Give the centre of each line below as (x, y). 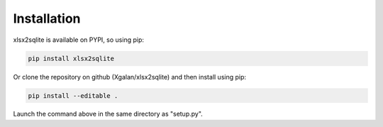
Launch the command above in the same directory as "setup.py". (108, 114)
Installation (47, 18)
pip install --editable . (73, 95)
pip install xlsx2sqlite (71, 58)
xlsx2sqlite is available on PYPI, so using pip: (79, 40)
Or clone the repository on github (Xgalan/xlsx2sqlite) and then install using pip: (130, 77)
